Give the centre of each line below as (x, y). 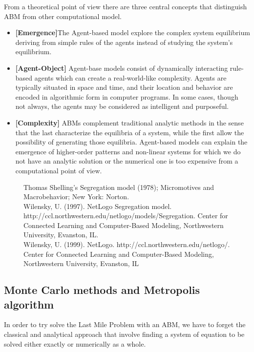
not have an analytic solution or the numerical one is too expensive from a (127, 161)
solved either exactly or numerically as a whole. (75, 343)
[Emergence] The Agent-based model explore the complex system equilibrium (133, 32)
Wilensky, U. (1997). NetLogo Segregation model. (98, 206)
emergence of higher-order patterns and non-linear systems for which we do (128, 151)
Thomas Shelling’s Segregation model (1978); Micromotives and (119, 187)
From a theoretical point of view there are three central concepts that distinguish (126, 6)
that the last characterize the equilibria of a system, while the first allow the (130, 132)
